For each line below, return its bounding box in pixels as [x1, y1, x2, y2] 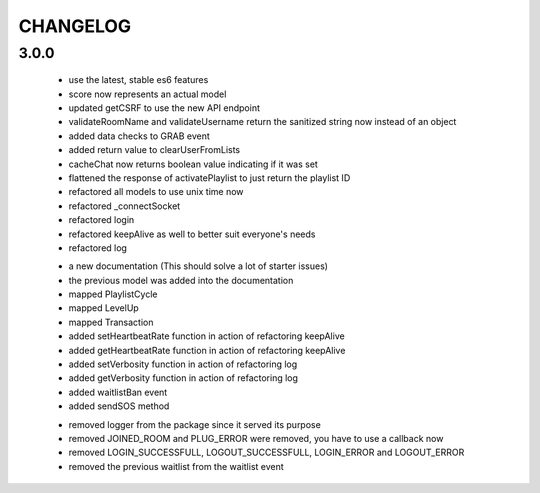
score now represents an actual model [68, 88, 227, 100]
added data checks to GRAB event [68, 130, 210, 142]
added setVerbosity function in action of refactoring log [68, 358, 298, 370]
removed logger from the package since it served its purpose [68, 418, 322, 430]
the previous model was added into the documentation [68, 274, 294, 286]
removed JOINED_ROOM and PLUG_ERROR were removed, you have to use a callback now [68, 432, 444, 444]
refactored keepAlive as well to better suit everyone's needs [68, 228, 316, 240]
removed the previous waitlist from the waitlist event [68, 460, 284, 472]
